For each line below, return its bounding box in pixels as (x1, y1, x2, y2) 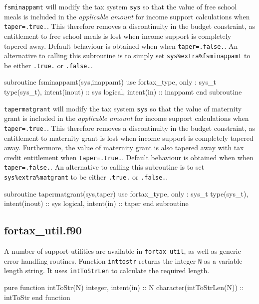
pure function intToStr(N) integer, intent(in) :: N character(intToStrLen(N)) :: (4, 282, 244, 293)
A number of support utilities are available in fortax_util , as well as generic (4, 246, 241, 256)
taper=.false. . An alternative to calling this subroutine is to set (4, 162, 205, 172)
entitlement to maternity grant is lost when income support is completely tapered (4, 132, 254, 143)
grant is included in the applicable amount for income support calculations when (4, 113, 249, 123)
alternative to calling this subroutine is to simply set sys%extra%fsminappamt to (4, 50, 251, 61)
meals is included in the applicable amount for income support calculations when (4, 11, 250, 21)
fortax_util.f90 (4, 222, 82, 238)
